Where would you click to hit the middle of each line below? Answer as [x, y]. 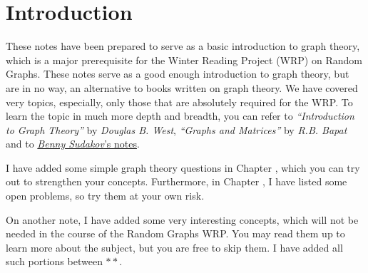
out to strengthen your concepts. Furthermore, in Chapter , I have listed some [177, 181]
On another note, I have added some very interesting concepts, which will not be [182, 219]
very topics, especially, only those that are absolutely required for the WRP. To [179, 102]
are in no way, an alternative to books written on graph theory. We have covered [182, 87]
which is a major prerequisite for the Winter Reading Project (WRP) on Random [184, 60]
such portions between [54, 261]
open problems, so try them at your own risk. [105, 196]
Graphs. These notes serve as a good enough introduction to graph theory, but [178, 74]
